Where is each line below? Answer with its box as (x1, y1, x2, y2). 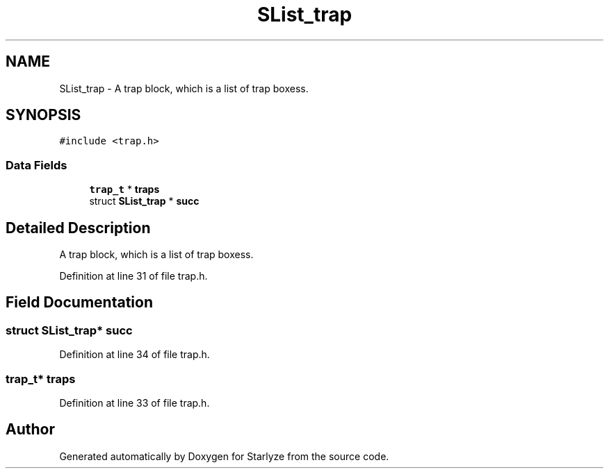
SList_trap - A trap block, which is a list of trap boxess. (59, 82, 309, 94)
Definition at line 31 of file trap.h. (59, 270, 208, 282)
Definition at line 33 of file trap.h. (59, 397, 210, 409)
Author (6, 421, 55, 439)
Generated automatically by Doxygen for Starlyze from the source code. (59, 450, 389, 462)
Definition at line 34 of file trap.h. (59, 348, 210, 361)
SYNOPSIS (6, 106, 81, 124)
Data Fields (6, 158, 67, 172)
